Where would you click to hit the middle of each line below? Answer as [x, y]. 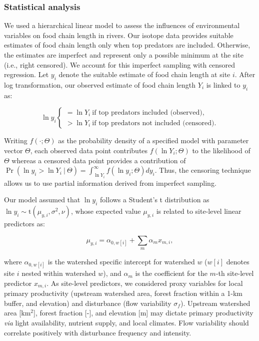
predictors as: [24, 223]
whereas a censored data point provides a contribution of [99, 160]
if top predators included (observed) [147, 112]
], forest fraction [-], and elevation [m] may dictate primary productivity [143, 313]
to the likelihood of [221, 150]
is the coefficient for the [171, 273]
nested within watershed [59, 273]
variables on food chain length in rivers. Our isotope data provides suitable [119, 35]
